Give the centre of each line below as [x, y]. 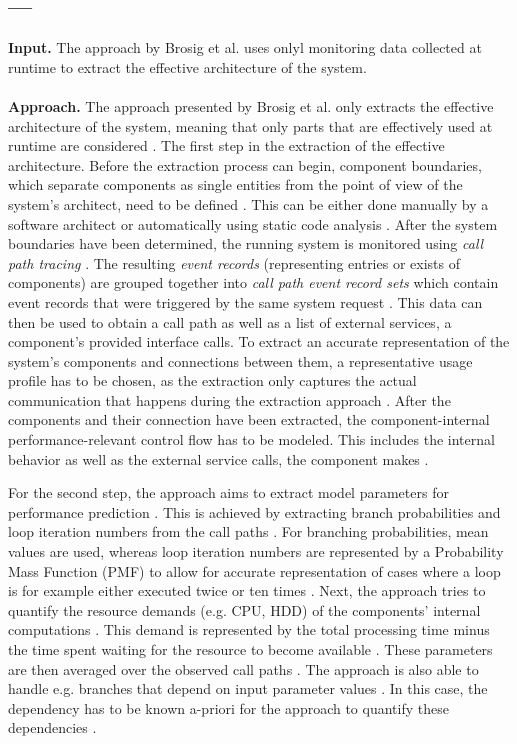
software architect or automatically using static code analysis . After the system [253, 223]
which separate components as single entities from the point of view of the [235, 184]
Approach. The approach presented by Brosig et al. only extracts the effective [251, 105]
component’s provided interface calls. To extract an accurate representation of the [259, 341]
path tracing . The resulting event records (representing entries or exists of [234, 262]
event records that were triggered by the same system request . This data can [245, 301]
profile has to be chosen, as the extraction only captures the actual [212, 380]
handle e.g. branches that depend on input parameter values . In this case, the [248, 688]
